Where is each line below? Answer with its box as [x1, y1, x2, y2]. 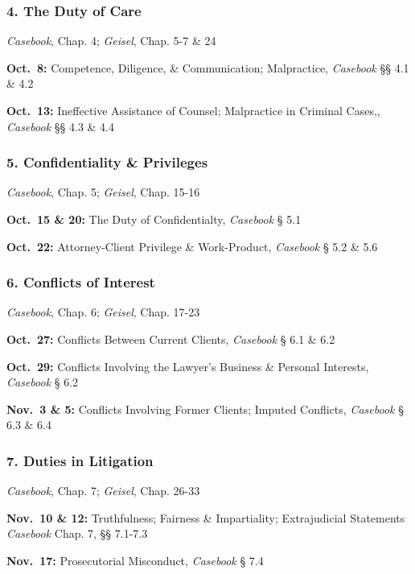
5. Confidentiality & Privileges [6, 152, 208, 172]
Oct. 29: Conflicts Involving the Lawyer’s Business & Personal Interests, [6, 357, 369, 374]
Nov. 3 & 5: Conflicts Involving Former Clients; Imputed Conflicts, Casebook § [6, 400, 404, 417]
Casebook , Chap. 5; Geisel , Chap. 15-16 [6, 184, 200, 200]
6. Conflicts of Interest [6, 272, 155, 292]
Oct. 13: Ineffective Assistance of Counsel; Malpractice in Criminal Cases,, [6, 102, 380, 118]
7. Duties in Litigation [6, 450, 154, 470]
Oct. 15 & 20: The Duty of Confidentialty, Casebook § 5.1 [6, 211, 302, 227]
